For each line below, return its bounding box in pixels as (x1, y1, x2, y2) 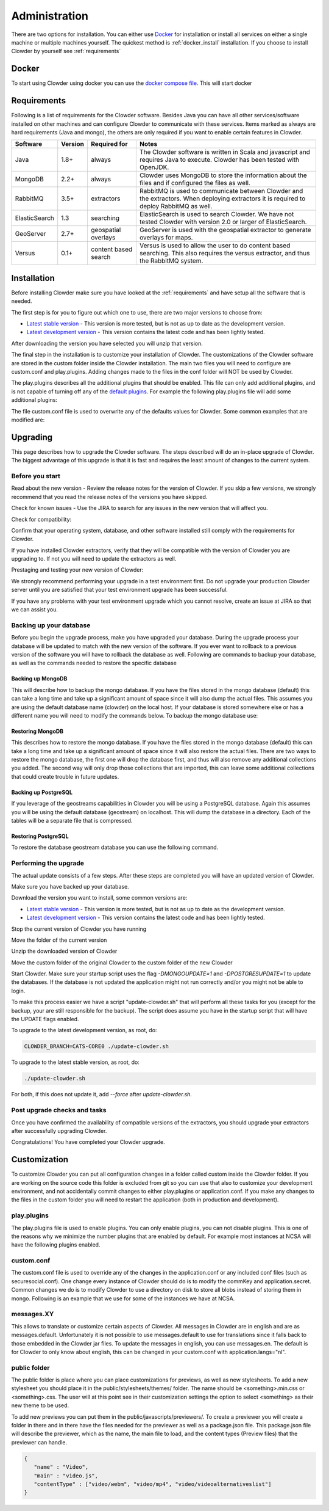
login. (11, 987, 26, 994)
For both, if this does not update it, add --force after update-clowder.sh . (11, 1091, 192, 1098)
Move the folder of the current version (11, 936, 107, 944)
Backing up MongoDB (11, 675, 68, 682)
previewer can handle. (11, 1438, 68, 1446)
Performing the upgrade (11, 859, 85, 867)
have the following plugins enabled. (11, 1241, 101, 1248)
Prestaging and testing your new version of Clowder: (11, 566, 144, 573)
